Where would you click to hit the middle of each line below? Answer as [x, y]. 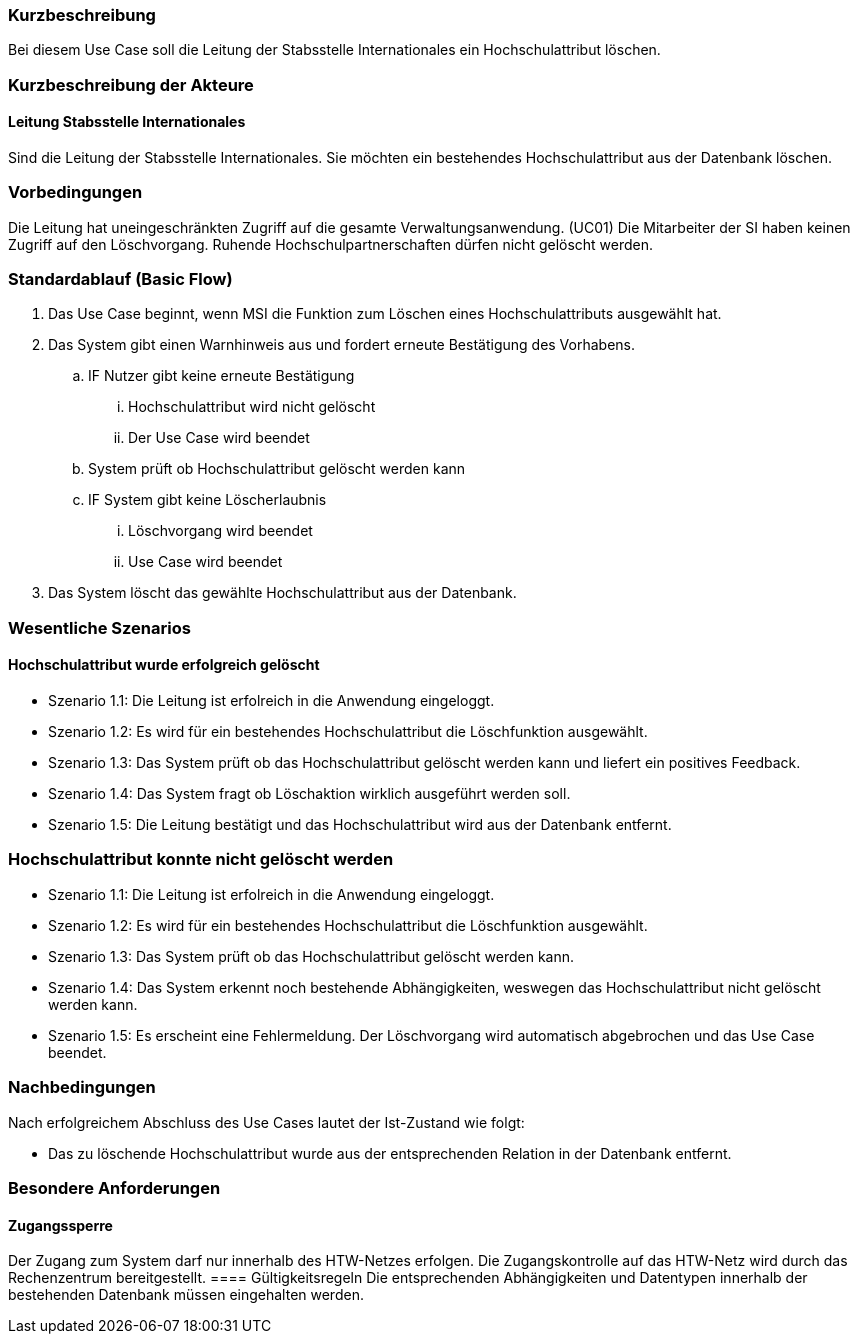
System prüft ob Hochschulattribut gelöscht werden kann [277, 469]
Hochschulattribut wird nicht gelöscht [252, 407]
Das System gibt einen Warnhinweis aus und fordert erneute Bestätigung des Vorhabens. [342, 345]
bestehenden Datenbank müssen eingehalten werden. [186, 1295]
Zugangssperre [60, 1225]
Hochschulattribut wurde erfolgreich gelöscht [164, 665]
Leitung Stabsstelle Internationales [127, 122]
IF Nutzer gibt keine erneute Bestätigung [221, 376]
